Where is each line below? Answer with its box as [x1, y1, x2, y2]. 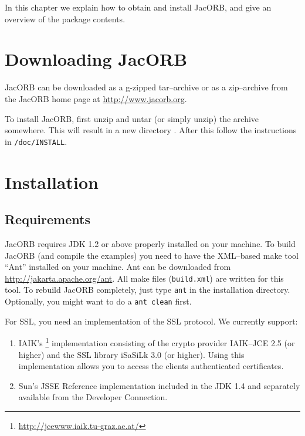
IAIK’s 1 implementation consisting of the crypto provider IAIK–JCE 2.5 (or [18, 335, 295, 349]
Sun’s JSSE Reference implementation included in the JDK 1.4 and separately [18, 379, 300, 391]
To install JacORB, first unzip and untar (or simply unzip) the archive [5, 112, 259, 124]
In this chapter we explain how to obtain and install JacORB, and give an [5, 1, 272, 13]
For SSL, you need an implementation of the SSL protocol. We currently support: [5, 315, 298, 327]
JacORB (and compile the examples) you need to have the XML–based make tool [5, 249, 299, 261]
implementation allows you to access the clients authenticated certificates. [18, 360, 284, 372]
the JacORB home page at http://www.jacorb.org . [5, 92, 187, 104]
